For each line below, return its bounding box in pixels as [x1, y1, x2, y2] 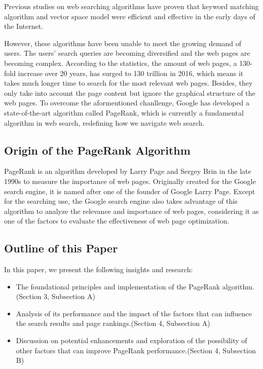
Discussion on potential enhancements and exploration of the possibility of [16, 335, 247, 346]
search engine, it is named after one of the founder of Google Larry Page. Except [4, 186, 255, 196]
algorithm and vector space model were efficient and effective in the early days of [4, 11, 255, 21]
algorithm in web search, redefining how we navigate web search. [4, 117, 205, 128]
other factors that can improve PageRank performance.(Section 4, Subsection [16, 345, 256, 355]
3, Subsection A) [44, 291, 95, 302]
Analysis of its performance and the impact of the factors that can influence [16, 308, 252, 318]
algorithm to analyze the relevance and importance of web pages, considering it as [4, 205, 259, 216]
